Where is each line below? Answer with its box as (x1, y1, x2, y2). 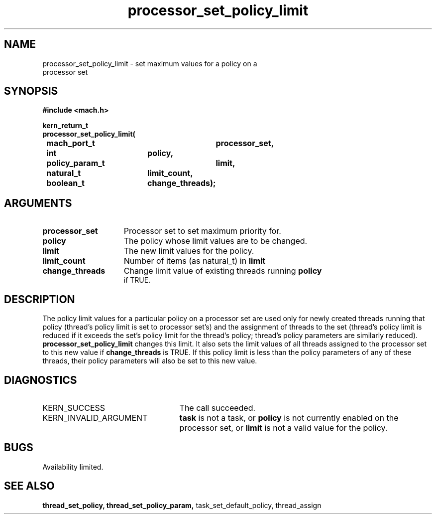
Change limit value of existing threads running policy (123, 266, 322, 276)
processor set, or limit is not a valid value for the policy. (179, 422, 388, 433)
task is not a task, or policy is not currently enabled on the (179, 412, 399, 423)
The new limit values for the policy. (123, 246, 254, 256)
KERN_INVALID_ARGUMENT (42, 412, 148, 423)
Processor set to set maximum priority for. (123, 226, 281, 236)
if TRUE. (123, 276, 151, 285)
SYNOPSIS (4, 85, 58, 98)
